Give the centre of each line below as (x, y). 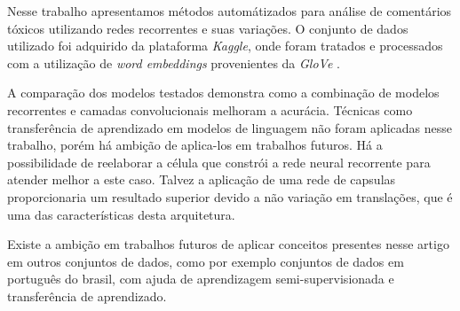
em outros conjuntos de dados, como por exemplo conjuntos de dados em (206, 261)
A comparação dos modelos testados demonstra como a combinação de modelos (223, 93)
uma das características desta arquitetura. (121, 214)
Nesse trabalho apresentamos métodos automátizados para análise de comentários (230, 11)
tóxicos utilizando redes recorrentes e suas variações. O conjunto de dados (208, 28)
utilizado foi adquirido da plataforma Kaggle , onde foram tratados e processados (225, 46)
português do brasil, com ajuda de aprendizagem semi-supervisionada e (201, 279)
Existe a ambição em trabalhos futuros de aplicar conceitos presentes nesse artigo (228, 244)
